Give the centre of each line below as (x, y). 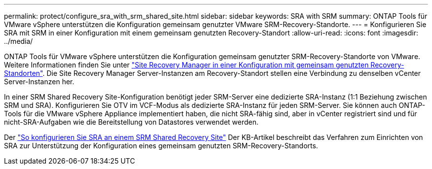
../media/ (18, 41)
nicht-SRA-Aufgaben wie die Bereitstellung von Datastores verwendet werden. (131, 122)
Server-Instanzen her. (39, 82)
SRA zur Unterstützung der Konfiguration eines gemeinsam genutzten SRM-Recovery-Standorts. (161, 146)
